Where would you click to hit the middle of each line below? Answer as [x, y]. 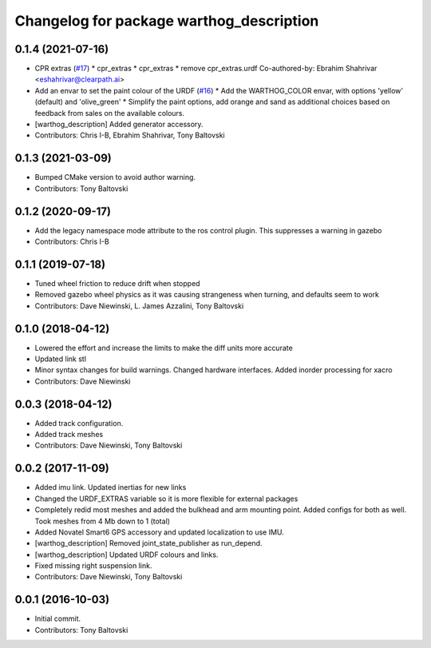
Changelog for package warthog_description [167, 21]
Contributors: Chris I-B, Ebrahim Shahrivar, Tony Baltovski [130, 135]
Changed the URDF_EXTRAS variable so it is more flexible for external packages [166, 499]
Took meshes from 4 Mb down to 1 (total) [103, 521]
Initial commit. [58, 618]
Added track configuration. [79, 423]
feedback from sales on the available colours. [110, 113]
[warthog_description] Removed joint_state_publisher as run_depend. [148, 543]
